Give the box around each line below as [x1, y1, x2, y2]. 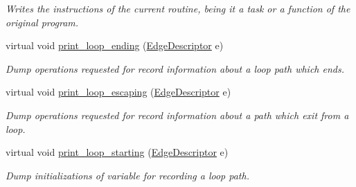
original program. [6, 15, 79, 29]
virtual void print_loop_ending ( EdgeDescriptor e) [6, 38, 224, 53]
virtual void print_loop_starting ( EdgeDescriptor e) [6, 145, 229, 159]
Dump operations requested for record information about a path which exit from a [6, 107, 349, 122]
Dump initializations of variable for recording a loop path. [6, 168, 249, 182]
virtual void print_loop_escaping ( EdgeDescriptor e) [6, 84, 231, 99]
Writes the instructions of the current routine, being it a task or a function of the [6, 1, 350, 15]
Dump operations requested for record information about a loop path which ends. [6, 61, 344, 75]
